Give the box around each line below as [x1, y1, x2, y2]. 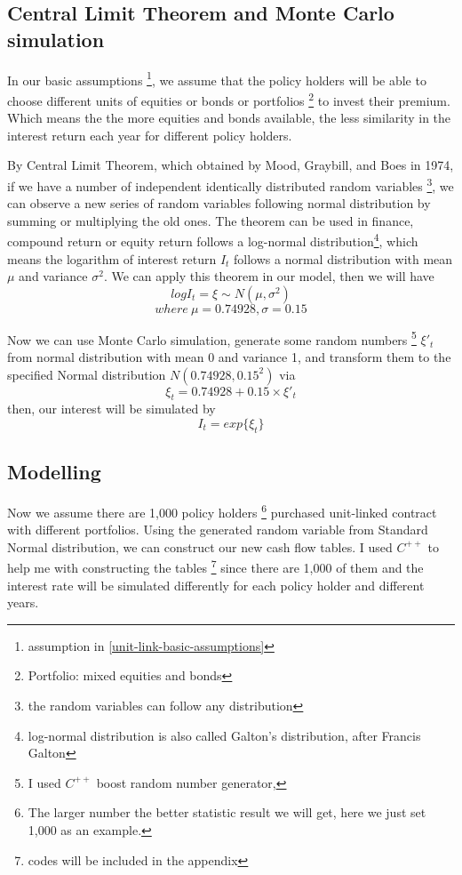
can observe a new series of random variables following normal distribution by [7, 194, 431, 213]
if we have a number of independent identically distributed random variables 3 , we [7, 173, 454, 195]
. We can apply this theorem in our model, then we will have [103, 267, 434, 285]
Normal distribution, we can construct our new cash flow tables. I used [7, 537, 393, 556]
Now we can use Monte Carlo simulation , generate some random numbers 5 [7, 327, 417, 349]
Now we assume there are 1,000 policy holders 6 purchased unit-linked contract [7, 500, 437, 521]
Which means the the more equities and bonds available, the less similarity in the [7, 108, 451, 127]
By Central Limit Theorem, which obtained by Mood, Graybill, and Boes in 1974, [7, 156, 454, 174]
